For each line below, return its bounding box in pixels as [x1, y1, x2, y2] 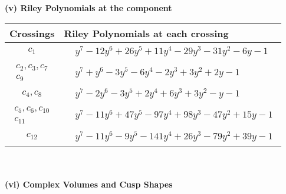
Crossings [9, 26, 55, 40]
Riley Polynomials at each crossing [64, 26, 229, 40]
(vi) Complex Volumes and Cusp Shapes [5, 178, 173, 190]
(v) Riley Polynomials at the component [5, 2, 172, 14]
